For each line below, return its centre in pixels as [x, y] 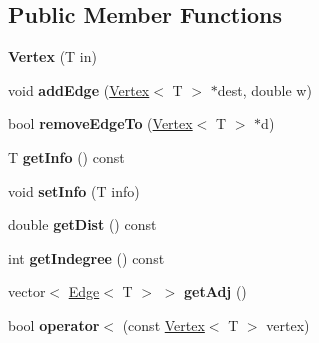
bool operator [54, 324]
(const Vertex [163, 324]
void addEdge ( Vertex [79, 89]
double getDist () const [82, 224]
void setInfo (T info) [74, 190]
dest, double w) [264, 89]
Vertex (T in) [52, 56]
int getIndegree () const [86, 257]
